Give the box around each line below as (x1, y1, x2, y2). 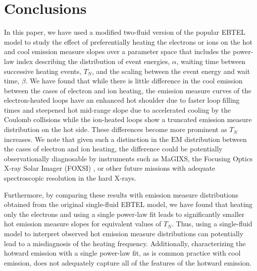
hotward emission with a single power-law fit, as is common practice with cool (4, 248, 241, 258)
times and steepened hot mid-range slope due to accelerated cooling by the (4, 104, 231, 115)
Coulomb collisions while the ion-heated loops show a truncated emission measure (4, 114, 252, 125)
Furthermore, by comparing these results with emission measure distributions (4, 189, 239, 200)
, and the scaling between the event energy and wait (92, 66, 250, 76)
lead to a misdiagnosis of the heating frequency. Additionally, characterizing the (4, 238, 246, 248)
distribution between (184, 134, 247, 144)
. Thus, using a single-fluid (171, 218, 253, 229)
